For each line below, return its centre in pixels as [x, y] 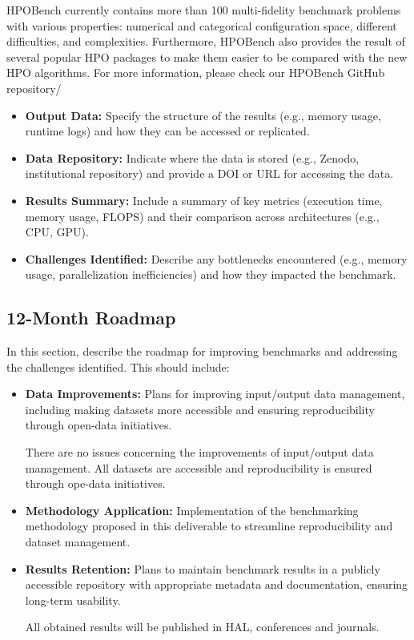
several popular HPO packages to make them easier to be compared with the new [207, 56]
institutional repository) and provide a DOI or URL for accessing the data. [209, 173]
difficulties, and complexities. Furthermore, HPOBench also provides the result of [206, 41]
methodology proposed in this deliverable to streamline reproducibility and [209, 526]
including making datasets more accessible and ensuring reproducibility [200, 409]
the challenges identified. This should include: [118, 366]
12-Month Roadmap [91, 318]
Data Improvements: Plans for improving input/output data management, [215, 394]
